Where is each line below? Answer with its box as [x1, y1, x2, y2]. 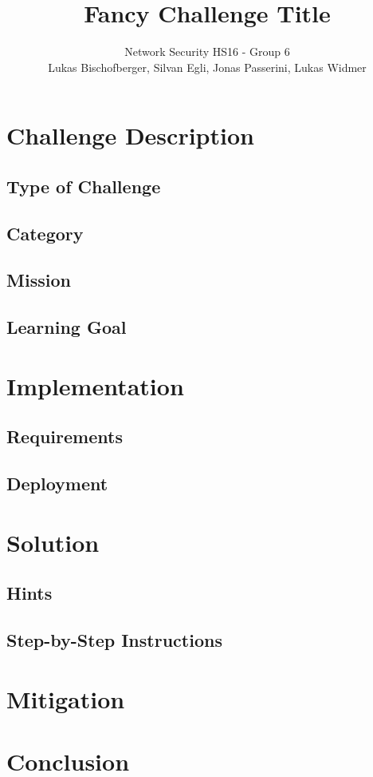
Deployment [6, 471, 108, 496]
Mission [6, 268, 71, 292]
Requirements [6, 424, 123, 449]
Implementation [6, 369, 184, 402]
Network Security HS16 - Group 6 [124, 43, 290, 60]
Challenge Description [6, 119, 254, 152]
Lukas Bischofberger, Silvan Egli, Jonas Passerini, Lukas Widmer [48, 58, 367, 75]
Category [6, 220, 84, 245]
